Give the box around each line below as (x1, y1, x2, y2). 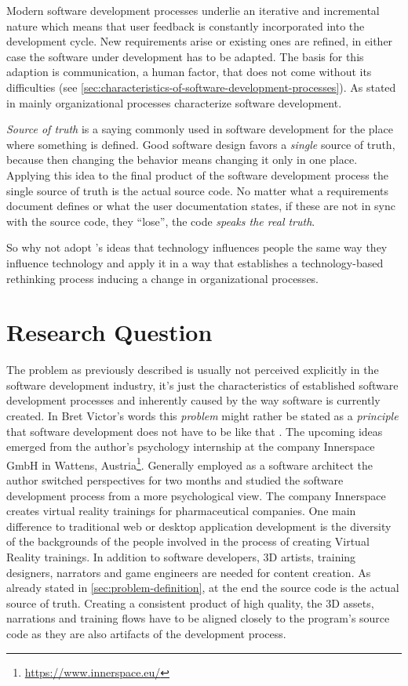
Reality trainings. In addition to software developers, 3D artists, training (6, 549, 356, 564)
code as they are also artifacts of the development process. (6, 625, 286, 641)
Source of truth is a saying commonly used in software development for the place (6, 121, 393, 137)
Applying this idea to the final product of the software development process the (6, 166, 388, 183)
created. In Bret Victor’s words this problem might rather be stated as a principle (6, 408, 399, 423)
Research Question (6, 316, 213, 348)
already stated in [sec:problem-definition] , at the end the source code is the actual (6, 579, 399, 596)
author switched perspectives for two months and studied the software (6, 472, 344, 488)
